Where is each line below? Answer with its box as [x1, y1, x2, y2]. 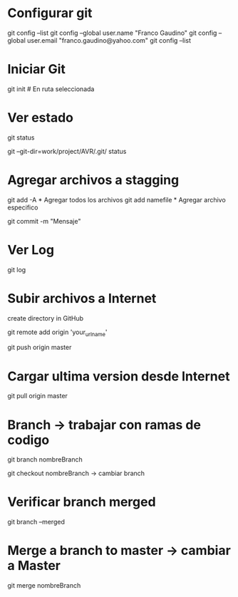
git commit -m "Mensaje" [7, 217, 81, 225]
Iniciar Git [7, 61, 66, 78]
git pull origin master [7, 392, 68, 400]
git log [7, 265, 26, 274]
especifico [7, 203, 38, 212]
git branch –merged [7, 518, 66, 526]
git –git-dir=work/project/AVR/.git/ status [7, 147, 127, 155]
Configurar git [7, 5, 93, 21]
